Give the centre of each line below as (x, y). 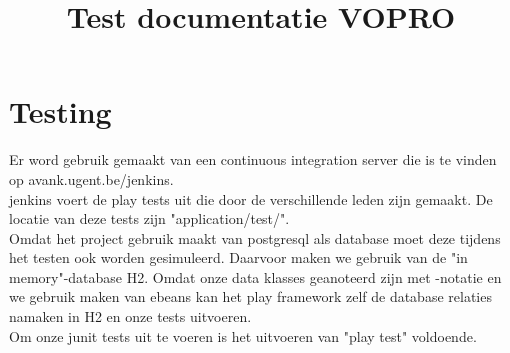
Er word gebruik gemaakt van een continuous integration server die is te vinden (253, 159)
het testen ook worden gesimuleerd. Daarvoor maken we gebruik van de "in (238, 257)
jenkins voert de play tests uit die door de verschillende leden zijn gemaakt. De (251, 198)
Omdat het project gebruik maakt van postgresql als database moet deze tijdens (255, 237)
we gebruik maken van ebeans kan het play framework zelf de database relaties (250, 296)
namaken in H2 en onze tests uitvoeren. (130, 316)
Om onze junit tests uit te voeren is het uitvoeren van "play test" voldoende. (243, 335)
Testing (60, 111)
